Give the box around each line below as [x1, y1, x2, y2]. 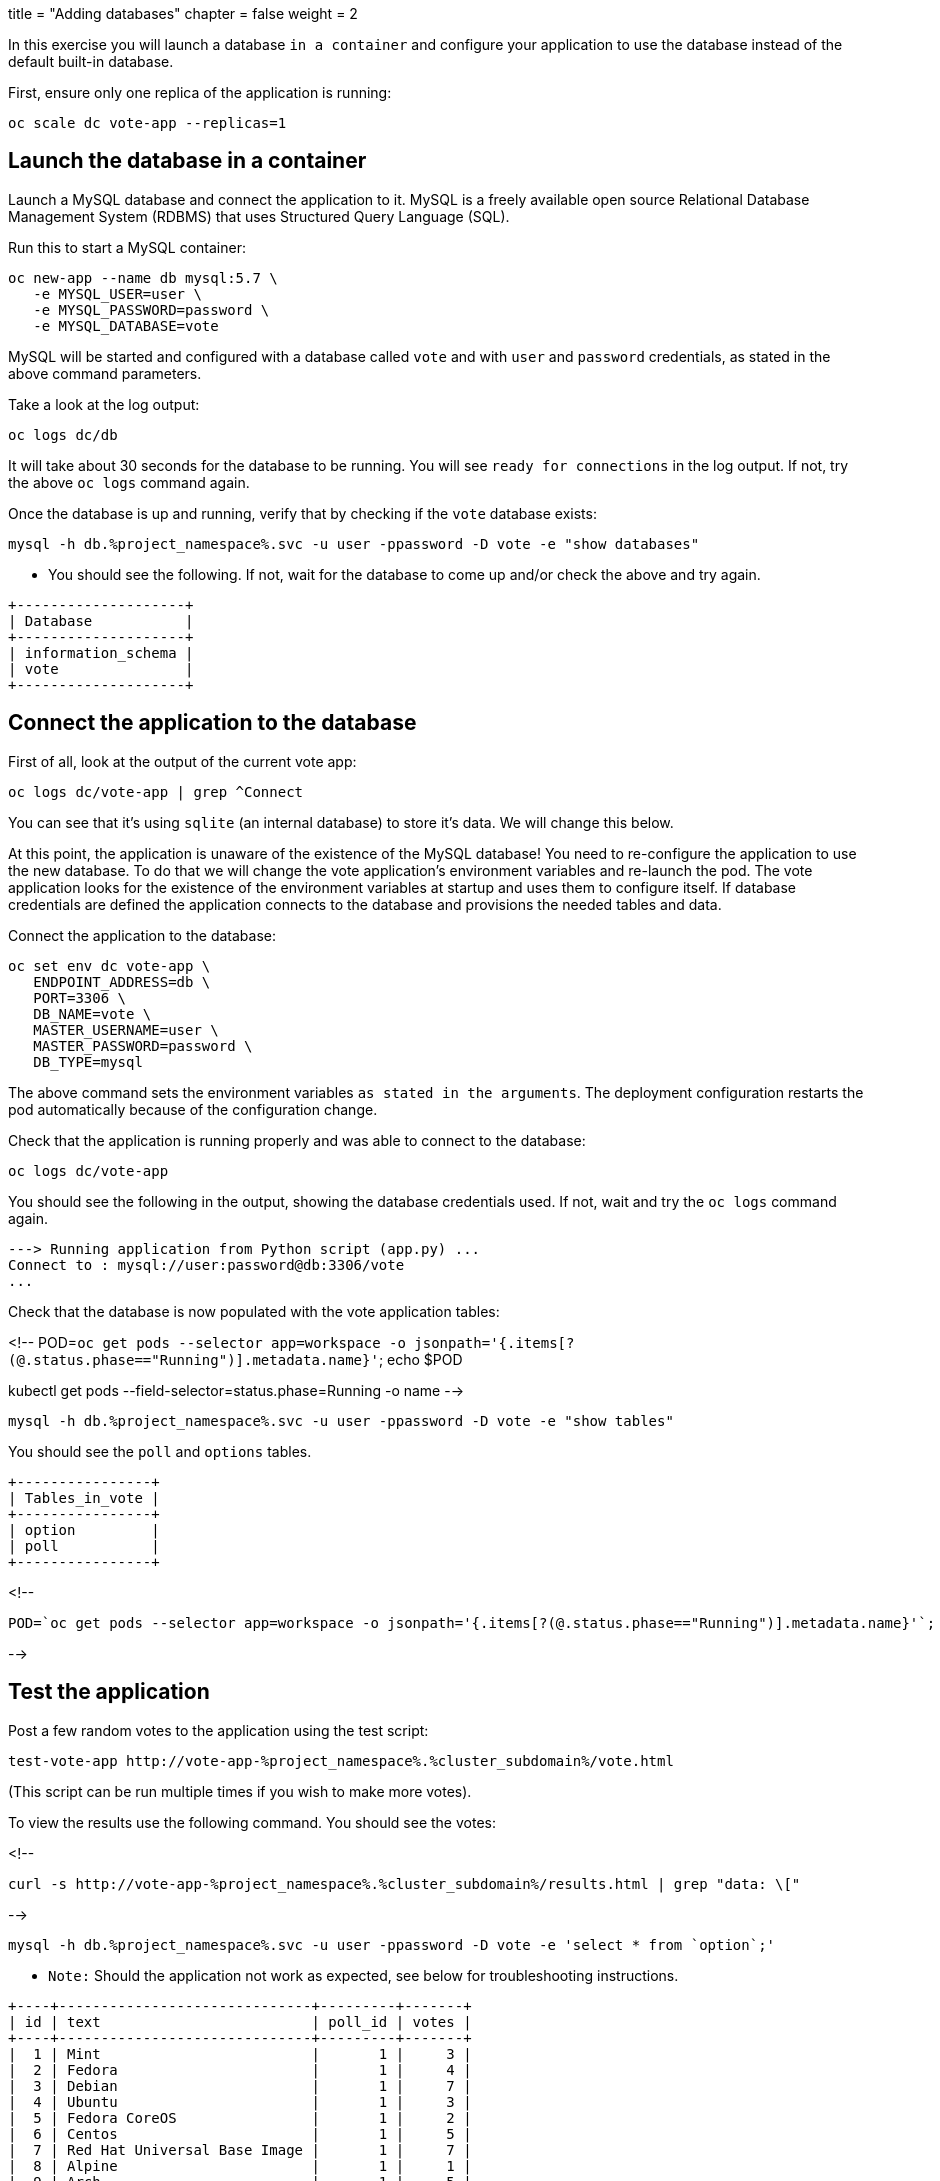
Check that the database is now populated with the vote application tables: [8, 1302, 500, 1320]
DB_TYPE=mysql [33, 1053, 143, 1070]
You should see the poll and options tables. [8, 1442, 312, 1460]
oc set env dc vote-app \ [8, 957, 211, 974]
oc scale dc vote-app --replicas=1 [8, 115, 287, 131]
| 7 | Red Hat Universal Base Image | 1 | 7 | [8, 2141, 472, 2158]
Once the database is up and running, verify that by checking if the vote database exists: [8, 504, 597, 522]
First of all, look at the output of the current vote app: [8, 752, 357, 770]
